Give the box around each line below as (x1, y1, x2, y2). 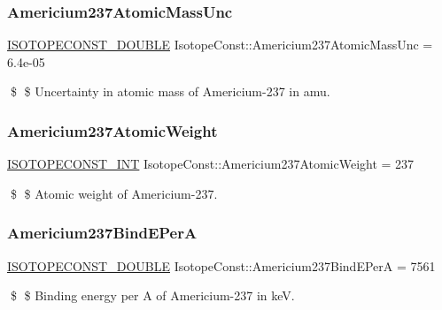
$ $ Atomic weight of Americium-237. (10, 184, 218, 202)
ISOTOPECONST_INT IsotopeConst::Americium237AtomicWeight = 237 (7, 155, 415, 173)
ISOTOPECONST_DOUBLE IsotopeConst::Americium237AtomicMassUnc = (7, 35, 433, 54)
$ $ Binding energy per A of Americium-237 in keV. (10, 286, 295, 305)
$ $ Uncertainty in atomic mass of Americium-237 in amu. (10, 82, 330, 101)
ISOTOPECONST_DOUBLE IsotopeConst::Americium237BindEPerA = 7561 (7, 256, 436, 275)
